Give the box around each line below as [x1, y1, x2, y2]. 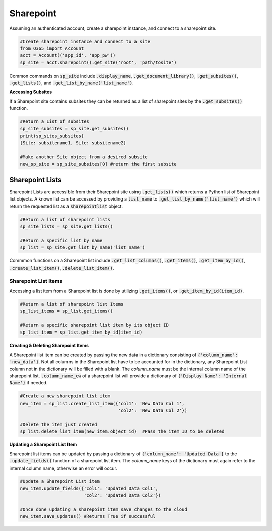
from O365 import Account [20, 45, 84, 51]
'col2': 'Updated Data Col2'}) [83, 493, 161, 498]
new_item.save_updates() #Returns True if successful [20, 514, 156, 519]
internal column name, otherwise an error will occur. [9, 465, 118, 471]
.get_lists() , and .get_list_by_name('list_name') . [9, 80, 134, 86]
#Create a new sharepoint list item [20, 393, 111, 399]
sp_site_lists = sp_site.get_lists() [20, 224, 113, 229]
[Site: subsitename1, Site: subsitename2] [20, 140, 126, 146]
